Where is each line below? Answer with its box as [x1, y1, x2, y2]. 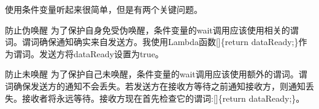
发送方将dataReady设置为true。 [39, 47, 164, 60]
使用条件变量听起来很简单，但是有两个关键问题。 [5, 3, 202, 15]
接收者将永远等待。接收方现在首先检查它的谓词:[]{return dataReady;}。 [21, 91, 305, 104]
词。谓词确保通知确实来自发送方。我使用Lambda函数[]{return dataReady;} [5, 35, 299, 48]
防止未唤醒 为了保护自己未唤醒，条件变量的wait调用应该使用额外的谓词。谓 [5, 68, 307, 80]
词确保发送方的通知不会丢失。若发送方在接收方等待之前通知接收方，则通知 [5, 79, 306, 92]
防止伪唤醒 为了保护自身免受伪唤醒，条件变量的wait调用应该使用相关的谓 [5, 23, 299, 36]
